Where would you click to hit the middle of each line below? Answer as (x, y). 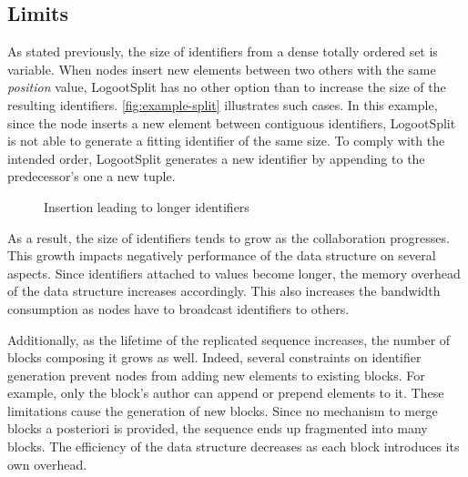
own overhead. (47, 464)
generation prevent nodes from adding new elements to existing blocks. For (216, 375)
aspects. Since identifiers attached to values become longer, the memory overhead (234, 273)
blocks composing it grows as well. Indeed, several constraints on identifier (214, 357)
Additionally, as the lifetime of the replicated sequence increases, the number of (229, 339)
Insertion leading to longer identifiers (147, 206)
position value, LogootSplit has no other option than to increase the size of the (227, 87)
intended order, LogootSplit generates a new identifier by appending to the (216, 158)
